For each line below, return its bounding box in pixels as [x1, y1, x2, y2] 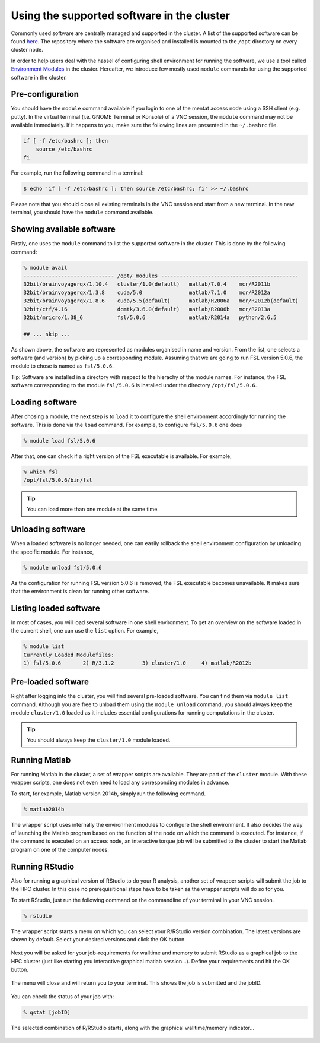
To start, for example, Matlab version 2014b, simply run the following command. [11, 790, 206, 797]
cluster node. [11, 46, 44, 53]
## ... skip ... [23, 330, 71, 337]
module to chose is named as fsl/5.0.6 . [11, 362, 114, 369]
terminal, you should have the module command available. [11, 208, 154, 216]
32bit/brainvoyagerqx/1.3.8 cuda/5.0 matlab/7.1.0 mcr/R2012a [23, 289, 271, 296]
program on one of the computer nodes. [11, 846, 109, 853]
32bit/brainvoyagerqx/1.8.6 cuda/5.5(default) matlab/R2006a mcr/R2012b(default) [23, 298, 299, 304]
